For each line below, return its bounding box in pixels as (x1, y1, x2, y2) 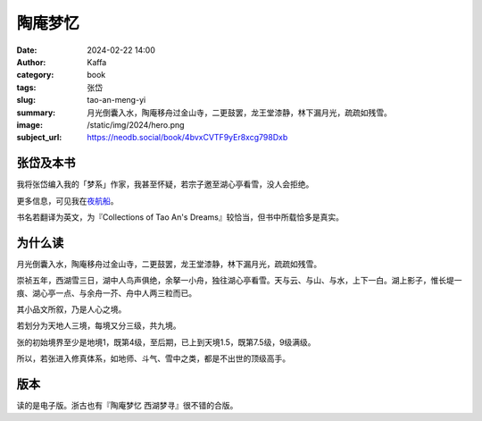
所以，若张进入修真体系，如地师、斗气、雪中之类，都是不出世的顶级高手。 (16, 353, 290, 364)
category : (16, 70, 54, 80)
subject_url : (16, 132, 62, 143)
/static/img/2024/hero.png (87, 119, 185, 130)
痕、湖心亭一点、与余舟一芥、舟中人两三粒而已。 (16, 287, 196, 299)
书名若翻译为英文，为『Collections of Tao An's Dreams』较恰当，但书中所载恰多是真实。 (16, 211, 344, 223)
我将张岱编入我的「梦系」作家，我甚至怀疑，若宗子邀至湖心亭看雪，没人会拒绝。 (16, 179, 314, 189)
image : (16, 119, 44, 130)
